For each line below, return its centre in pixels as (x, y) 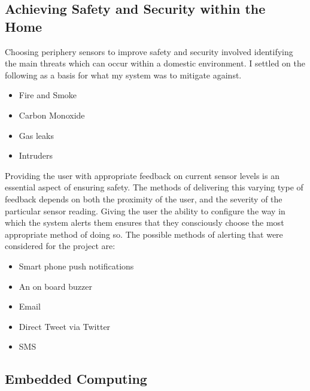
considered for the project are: (60, 246)
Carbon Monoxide (52, 115)
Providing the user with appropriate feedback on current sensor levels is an (142, 175)
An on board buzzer (56, 286)
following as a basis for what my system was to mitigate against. (123, 75)
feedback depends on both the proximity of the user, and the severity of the (144, 198)
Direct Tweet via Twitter (65, 326)
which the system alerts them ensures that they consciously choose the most (145, 222)
